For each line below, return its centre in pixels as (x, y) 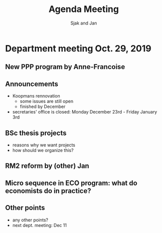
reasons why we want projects (44, 145)
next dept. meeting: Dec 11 (40, 225)
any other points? (30, 220)
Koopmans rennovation (36, 96)
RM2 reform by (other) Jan (47, 166)
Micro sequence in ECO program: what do (71, 183)
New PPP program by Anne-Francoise (65, 67)
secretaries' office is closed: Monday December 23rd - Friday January (85, 112)
